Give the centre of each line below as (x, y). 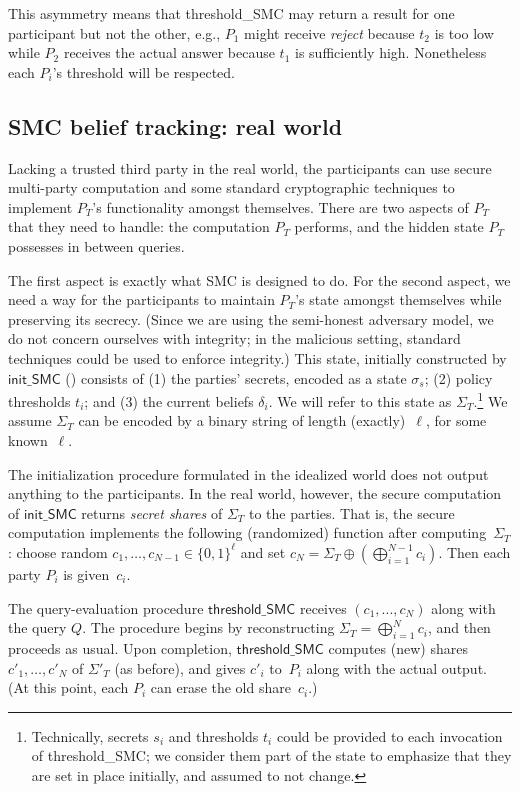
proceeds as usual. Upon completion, (120, 647)
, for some (456, 420)
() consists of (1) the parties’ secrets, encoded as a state (236, 377)
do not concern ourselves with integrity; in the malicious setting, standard (234, 338)
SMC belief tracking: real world (175, 125)
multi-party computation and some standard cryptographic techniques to (231, 187)
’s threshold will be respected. (143, 71)
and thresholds (213, 735)
